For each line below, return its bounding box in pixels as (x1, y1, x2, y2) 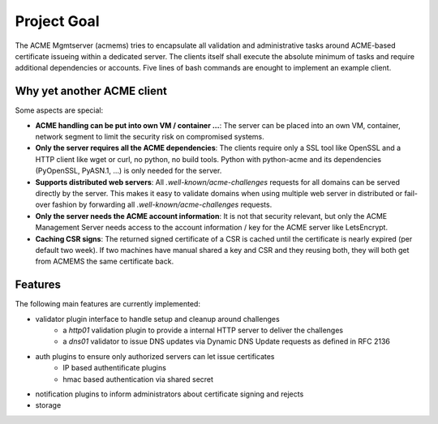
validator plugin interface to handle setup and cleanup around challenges (35, 314, 280, 323)
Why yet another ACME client (15, 84, 168, 98)
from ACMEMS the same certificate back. (35, 256, 174, 267)
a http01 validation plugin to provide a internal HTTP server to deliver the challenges (62, 325, 344, 335)
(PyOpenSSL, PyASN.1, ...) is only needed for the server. (35, 166, 222, 176)
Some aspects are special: (15, 105, 104, 115)
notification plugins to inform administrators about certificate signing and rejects (35, 389, 304, 399)
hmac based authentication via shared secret (62, 374, 214, 384)
